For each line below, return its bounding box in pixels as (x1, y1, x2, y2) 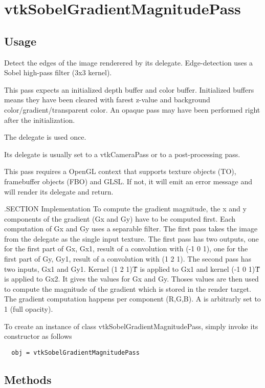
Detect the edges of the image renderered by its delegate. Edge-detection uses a (4, 57, 253, 68)
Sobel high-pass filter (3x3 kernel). (4, 67, 112, 78)
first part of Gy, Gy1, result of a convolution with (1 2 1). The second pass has (4, 253, 251, 264)
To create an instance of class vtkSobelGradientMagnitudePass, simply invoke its (4, 320, 258, 331)
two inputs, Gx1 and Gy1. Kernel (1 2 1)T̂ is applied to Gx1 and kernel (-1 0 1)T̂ (4, 263, 260, 274)
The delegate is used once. (4, 132, 86, 142)
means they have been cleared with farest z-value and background (4, 94, 210, 105)
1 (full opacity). (4, 304, 53, 314)
